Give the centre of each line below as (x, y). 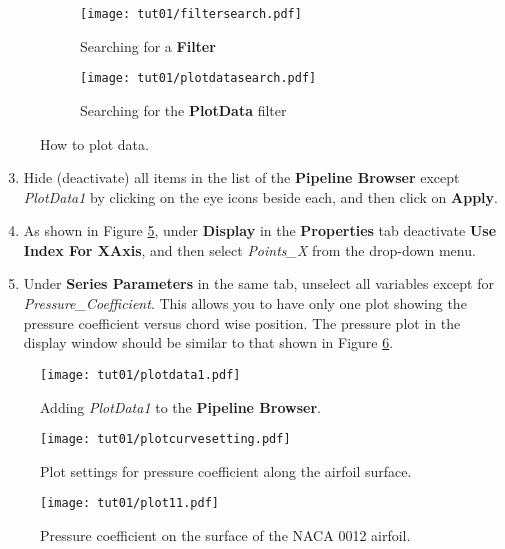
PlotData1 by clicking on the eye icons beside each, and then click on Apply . (260, 196)
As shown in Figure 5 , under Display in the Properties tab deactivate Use (260, 230)
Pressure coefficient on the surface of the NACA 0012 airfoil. (225, 535)
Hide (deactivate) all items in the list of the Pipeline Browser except (241, 177)
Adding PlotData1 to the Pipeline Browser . (180, 406)
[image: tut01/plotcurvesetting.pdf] (165, 439)
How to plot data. (94, 143)
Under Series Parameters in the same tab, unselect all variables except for (258, 283)
